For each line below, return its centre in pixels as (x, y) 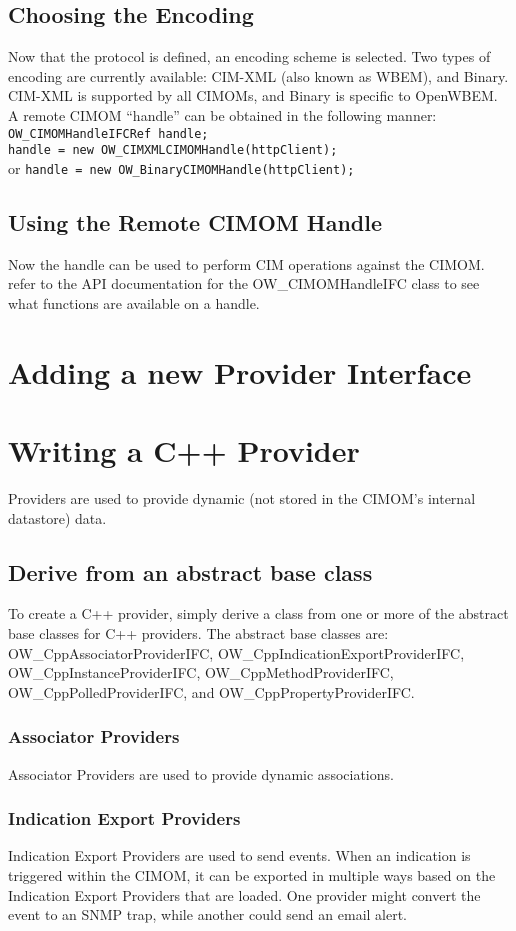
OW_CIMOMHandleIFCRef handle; (108, 133)
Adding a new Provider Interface (240, 371)
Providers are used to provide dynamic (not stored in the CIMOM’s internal (242, 498)
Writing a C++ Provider (184, 450)
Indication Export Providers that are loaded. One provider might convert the (244, 894)
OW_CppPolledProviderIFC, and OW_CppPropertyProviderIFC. (211, 691)
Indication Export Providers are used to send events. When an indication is (239, 855)
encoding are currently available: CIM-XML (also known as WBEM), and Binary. (258, 75)
